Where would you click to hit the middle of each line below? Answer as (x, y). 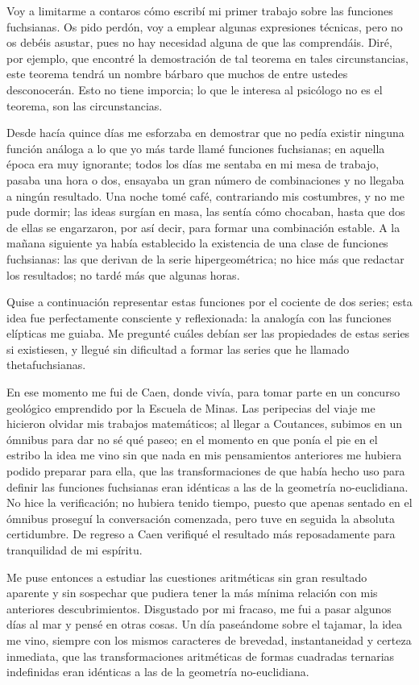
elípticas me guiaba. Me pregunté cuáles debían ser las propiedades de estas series (208, 333)
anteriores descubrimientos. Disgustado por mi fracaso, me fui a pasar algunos (199, 608)
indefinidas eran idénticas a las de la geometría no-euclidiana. (158, 672)
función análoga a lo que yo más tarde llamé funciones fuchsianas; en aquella (196, 148)
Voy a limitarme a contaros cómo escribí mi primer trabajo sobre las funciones (200, 10)
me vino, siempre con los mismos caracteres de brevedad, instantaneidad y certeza (209, 639)
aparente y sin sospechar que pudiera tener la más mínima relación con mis (192, 593)
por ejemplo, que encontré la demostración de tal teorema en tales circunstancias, (208, 58)
